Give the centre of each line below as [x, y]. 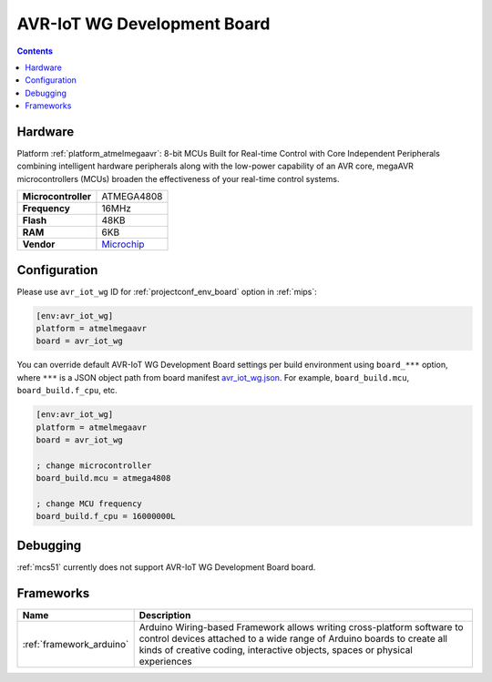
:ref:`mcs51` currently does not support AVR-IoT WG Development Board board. [166, 567]
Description [165, 615]
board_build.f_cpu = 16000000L [106, 516]
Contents [35, 51]
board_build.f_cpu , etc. [67, 391]
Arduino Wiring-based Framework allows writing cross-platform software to [301, 626]
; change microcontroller [94, 465]
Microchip [123, 244]
